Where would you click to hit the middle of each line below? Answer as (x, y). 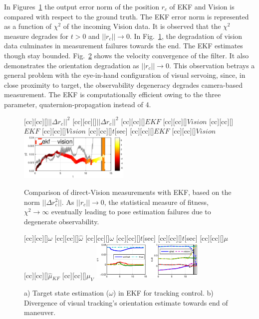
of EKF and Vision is (202, 6)
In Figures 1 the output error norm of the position (82, 6)
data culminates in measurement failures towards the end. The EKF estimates (124, 46)
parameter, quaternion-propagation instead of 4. (78, 104)
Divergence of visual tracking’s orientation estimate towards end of (126, 302)
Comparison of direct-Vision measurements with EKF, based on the (128, 192)
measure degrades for (36, 36)
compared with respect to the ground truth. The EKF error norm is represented (127, 16)
